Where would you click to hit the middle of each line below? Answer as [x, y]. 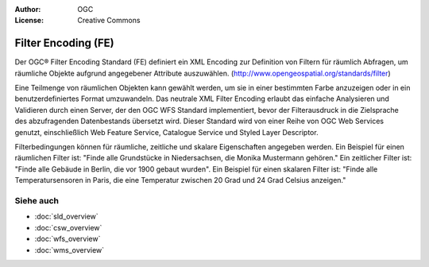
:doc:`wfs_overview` [68, 239]
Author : [28, 9]
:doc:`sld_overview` [66, 217]
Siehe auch [37, 200]
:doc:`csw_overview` [68, 227]
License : [29, 21]
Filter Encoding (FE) [64, 43]
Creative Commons [109, 21]
